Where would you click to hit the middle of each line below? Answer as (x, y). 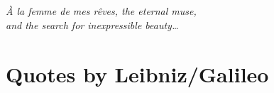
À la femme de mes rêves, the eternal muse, (101, 11)
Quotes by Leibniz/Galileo (137, 73)
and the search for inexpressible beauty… (92, 24)
